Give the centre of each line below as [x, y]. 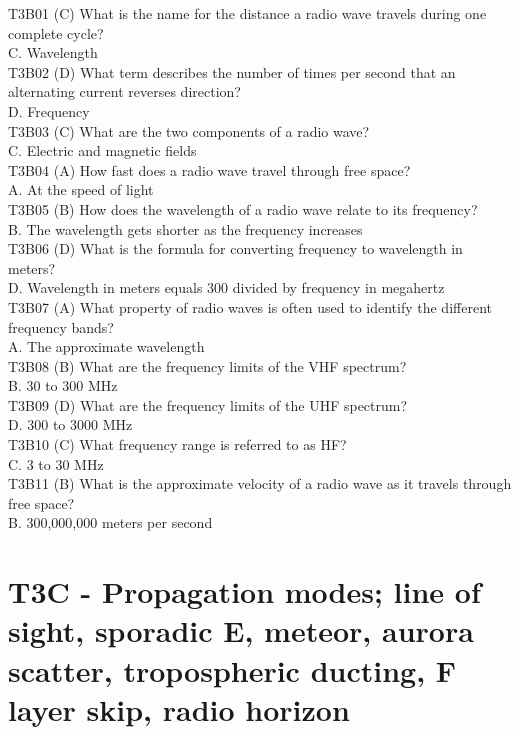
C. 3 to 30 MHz [56, 463]
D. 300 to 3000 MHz [70, 424]
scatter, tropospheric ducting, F [232, 669]
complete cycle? [56, 32]
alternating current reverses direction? [124, 91]
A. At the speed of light [81, 189]
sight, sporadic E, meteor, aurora [241, 630]
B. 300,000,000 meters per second [110, 522]
